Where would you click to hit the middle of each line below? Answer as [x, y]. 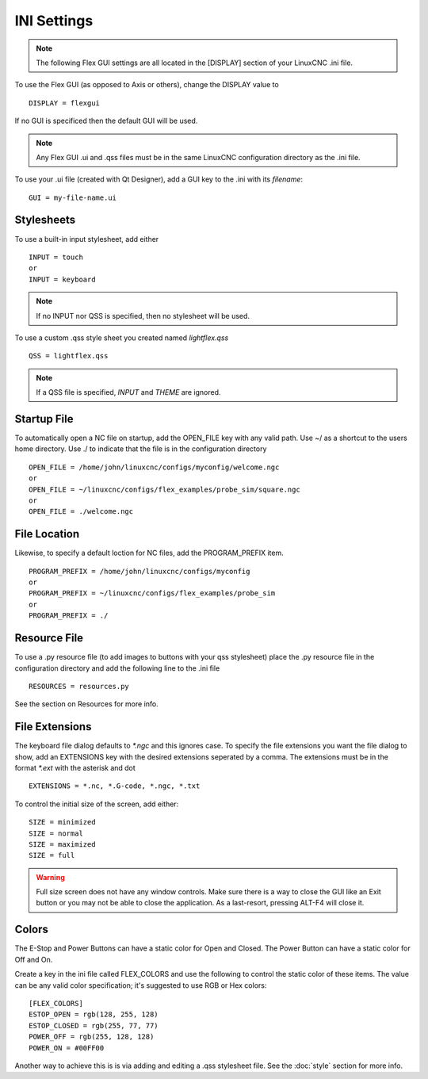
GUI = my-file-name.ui [73, 197]
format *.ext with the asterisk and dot [75, 767]
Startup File [44, 419]
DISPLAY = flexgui [65, 103]
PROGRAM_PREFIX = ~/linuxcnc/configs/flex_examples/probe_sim [152, 593]
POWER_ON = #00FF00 [67, 1048]
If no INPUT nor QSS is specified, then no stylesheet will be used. [143, 316]
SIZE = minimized [62, 822]
